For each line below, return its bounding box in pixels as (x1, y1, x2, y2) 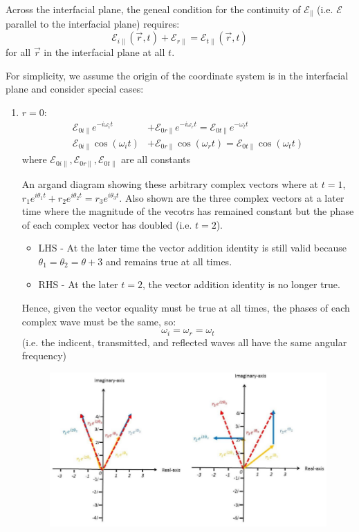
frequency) (21, 348, 67, 363)
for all (6, 45, 31, 59)
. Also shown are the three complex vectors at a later (119, 190, 344, 205)
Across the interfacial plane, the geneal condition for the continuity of (6, 2, 301, 16)
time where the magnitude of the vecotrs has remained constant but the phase (21, 204, 354, 218)
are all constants (120, 152, 191, 167)
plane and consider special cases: (6, 82, 144, 96)
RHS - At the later (38, 277, 118, 292)
